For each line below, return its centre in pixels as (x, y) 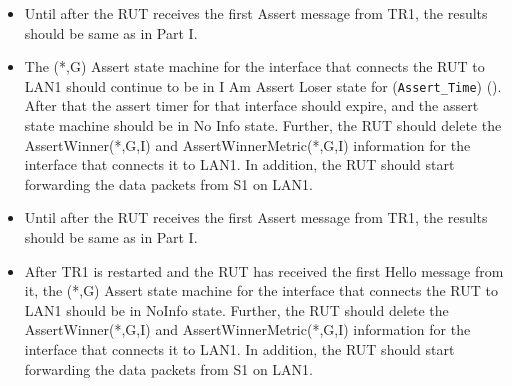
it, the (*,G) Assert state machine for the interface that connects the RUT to (261, 290)
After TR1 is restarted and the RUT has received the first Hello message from (264, 270)
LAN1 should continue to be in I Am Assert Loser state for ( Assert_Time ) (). (263, 85)
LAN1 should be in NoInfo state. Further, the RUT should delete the (236, 309)
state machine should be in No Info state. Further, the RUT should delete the (263, 125)
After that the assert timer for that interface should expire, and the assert (251, 105)
